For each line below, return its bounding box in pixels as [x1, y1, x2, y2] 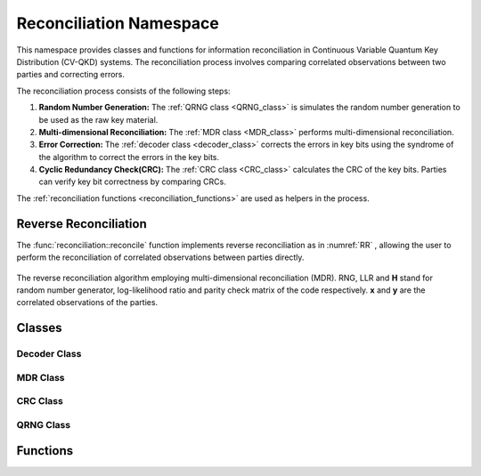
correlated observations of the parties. [16, 297, 159, 308]
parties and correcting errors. [16, 69, 125, 80]
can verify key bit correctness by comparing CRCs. [38, 176, 226, 187]
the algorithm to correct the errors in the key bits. [38, 151, 220, 162]
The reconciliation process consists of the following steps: [16, 85, 231, 96]
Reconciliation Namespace [16, 13, 220, 33]
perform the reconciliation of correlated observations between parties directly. [16, 252, 305, 262]
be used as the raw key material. [38, 114, 159, 125]
